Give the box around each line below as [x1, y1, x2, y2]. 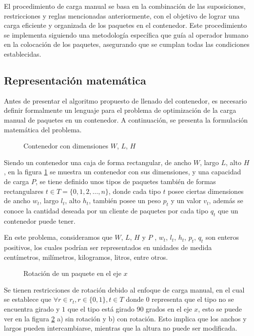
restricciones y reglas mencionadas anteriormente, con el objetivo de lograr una [4, 10, 240, 21]
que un [217, 205, 238, 215]
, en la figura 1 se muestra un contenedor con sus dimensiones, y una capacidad [4, 167, 241, 177]
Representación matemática [4, 72, 146, 87]
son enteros [205, 232, 239, 242]
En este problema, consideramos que [4, 232, 113, 242]
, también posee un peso [89, 195, 161, 206]
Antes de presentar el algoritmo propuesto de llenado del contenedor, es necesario [4, 95, 247, 105]
